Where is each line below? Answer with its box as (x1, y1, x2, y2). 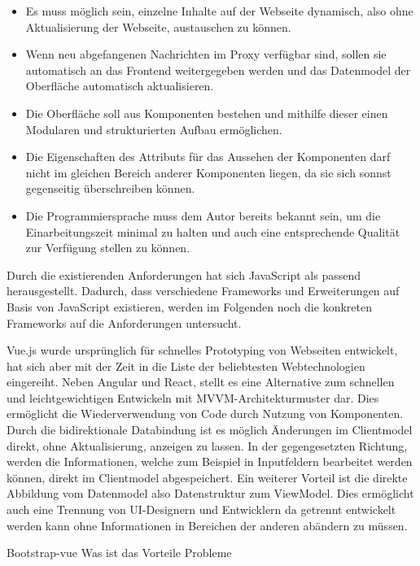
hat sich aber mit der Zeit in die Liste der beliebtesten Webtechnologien (7, 357, 365, 374)
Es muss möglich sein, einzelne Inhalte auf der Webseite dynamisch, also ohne (25, 2, 413, 19)
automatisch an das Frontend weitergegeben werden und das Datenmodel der (25, 61, 411, 78)
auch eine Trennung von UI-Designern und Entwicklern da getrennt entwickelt (7, 501, 396, 518)
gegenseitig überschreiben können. (25, 180, 195, 197)
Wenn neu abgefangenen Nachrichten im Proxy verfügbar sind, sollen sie (25, 46, 387, 63)
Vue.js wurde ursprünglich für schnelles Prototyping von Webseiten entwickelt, (7, 342, 398, 359)
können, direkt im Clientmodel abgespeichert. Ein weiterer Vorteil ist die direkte (7, 468, 408, 485)
